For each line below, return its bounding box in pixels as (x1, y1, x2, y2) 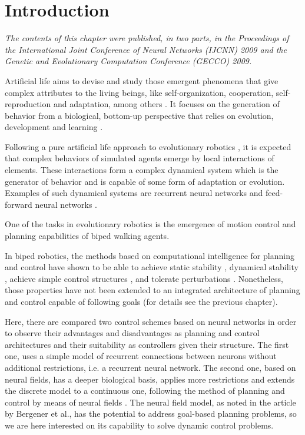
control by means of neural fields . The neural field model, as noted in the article (5, 396, 296, 408)
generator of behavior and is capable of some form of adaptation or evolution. (5, 175, 285, 187)
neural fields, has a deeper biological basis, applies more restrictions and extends (5, 373, 295, 385)
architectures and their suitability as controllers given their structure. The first (5, 338, 289, 350)
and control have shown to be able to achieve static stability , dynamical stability (5, 261, 299, 273)
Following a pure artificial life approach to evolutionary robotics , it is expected (5, 140, 291, 152)
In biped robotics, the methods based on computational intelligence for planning (5, 249, 294, 261)
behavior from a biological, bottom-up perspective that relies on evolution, (5, 109, 274, 121)
